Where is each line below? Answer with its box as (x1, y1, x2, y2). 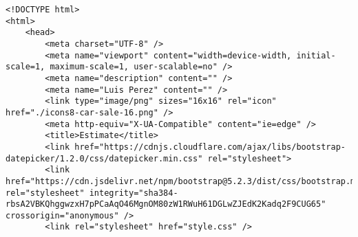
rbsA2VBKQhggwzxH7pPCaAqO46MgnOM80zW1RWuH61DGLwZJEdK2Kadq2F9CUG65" (6, 199, 326, 210)
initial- (296, 50, 336, 60)
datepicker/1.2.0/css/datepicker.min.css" (6, 153, 203, 163)
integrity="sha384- (89, 188, 178, 198)
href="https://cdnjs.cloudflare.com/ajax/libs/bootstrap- (74, 142, 346, 152)
